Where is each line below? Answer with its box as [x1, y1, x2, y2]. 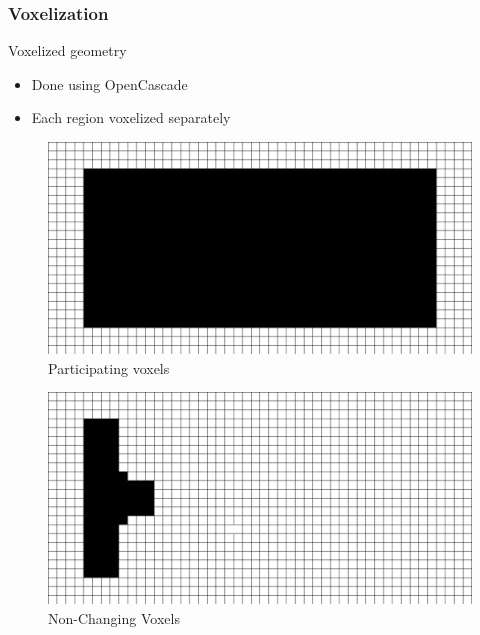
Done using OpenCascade [31, 73, 188, 94]
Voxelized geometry [8, 40, 127, 61]
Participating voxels [48, 357, 170, 378]
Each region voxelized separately [31, 107, 231, 128]
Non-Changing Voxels [48, 607, 180, 628]
